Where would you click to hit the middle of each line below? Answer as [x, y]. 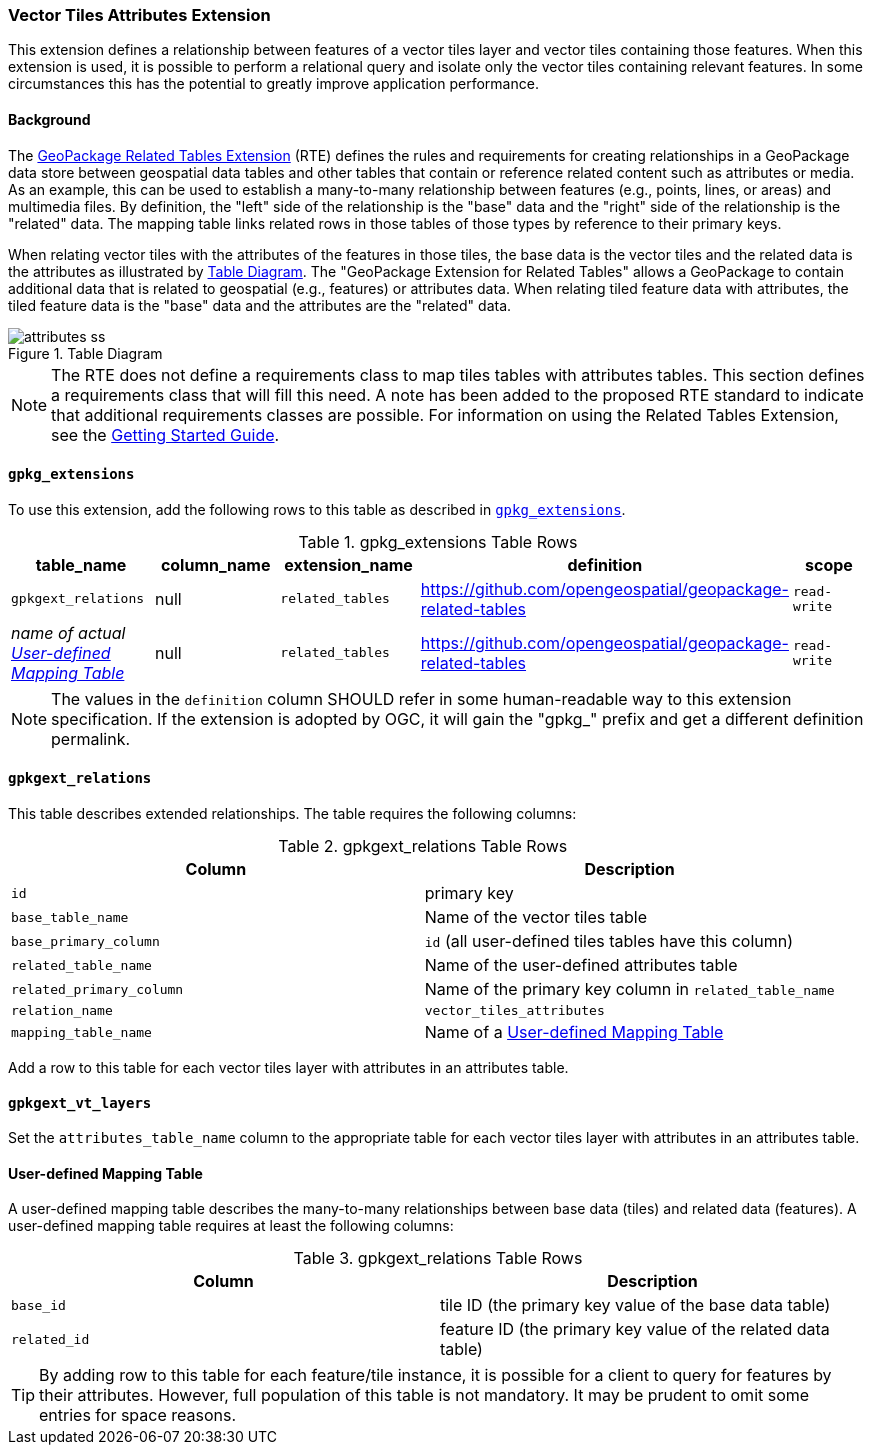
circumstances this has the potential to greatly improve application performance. [273, 84]
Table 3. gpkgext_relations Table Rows [438, 1258]
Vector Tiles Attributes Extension [139, 15]
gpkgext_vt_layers [80, 1102]
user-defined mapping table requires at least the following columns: [231, 1226]
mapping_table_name [81, 1032]
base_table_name [70, 917]
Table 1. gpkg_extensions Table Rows [438, 541]
